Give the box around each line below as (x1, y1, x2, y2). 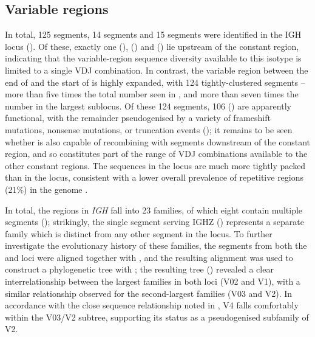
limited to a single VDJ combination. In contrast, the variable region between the (5, 63, 308, 76)
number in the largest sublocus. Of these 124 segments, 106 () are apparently (5, 99, 291, 112)
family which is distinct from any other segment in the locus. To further (5, 227, 273, 240)
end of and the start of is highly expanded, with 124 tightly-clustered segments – (5, 75, 305, 88)
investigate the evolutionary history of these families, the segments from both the (5, 239, 307, 252)
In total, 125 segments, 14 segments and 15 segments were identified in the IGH (5, 28, 302, 41)
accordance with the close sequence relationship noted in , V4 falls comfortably (5, 299, 299, 311)
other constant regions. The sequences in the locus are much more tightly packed (5, 159, 306, 172)
